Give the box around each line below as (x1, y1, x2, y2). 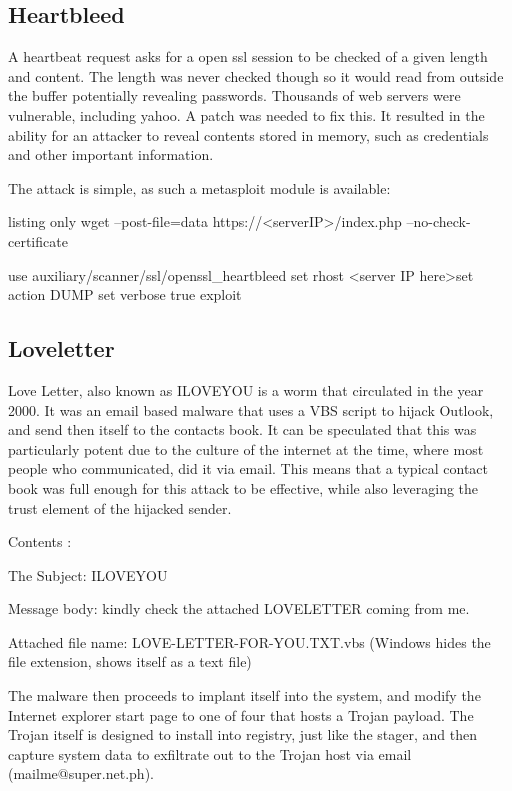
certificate (8, 230, 68, 251)
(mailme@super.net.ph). (8, 763, 154, 784)
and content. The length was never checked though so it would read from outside (8, 65, 504, 86)
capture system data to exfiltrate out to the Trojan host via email (8, 743, 412, 764)
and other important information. (8, 144, 214, 165)
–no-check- (406, 211, 471, 232)
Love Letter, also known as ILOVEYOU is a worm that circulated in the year (8, 379, 484, 400)
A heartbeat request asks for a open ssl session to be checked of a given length (8, 46, 488, 67)
